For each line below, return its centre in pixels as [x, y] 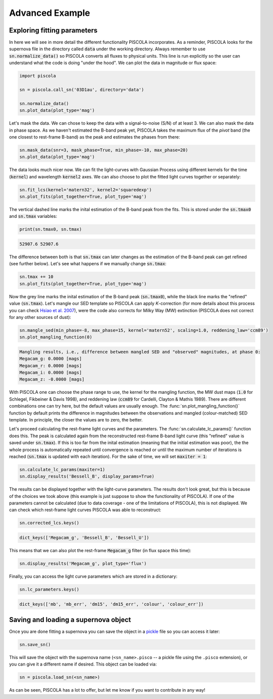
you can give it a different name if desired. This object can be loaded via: [83, 664]
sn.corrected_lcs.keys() [49, 523]
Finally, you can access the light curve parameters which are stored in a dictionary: [93, 576]
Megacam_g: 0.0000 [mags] [51, 359]
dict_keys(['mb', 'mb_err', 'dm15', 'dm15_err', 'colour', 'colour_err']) [112, 604]
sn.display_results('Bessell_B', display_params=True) [87, 476]
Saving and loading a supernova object [70, 619]
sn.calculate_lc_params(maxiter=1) [62, 469]
